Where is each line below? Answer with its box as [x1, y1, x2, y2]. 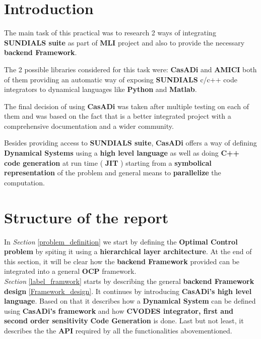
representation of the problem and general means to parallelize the [4, 167, 221, 178]
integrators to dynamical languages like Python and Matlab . [4, 84, 197, 94]
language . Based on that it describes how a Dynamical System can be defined [4, 296, 256, 306]
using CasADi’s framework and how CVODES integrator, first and [4, 305, 234, 316]
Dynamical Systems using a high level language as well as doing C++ [4, 148, 240, 158]
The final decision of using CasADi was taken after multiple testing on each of [4, 101, 249, 111]
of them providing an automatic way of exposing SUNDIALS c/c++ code [4, 74, 237, 84]
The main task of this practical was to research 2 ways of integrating [4, 27, 216, 38]
